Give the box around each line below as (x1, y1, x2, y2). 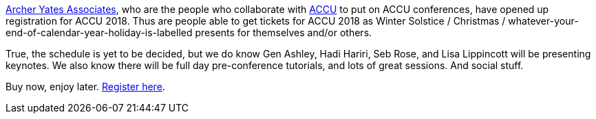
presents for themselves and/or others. (195, 27, 372, 38)
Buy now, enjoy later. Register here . (6, 81, 165, 92)
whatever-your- (508, 15, 579, 27)
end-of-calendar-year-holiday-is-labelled (6, 27, 193, 38)
